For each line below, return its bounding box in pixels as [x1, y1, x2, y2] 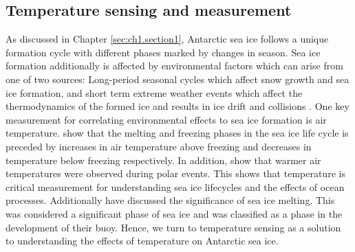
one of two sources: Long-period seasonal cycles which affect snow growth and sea [6, 71, 349, 86]
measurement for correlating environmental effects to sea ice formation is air [6, 112, 327, 126]
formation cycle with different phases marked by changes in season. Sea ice [6, 45, 321, 59]
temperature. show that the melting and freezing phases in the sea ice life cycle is [6, 126, 349, 140]
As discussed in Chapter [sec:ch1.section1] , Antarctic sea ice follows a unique [6, 32, 329, 46]
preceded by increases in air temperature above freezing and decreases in [6, 139, 312, 153]
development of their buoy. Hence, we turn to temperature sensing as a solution [6, 220, 341, 234]
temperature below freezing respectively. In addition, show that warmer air [6, 152, 321, 167]
